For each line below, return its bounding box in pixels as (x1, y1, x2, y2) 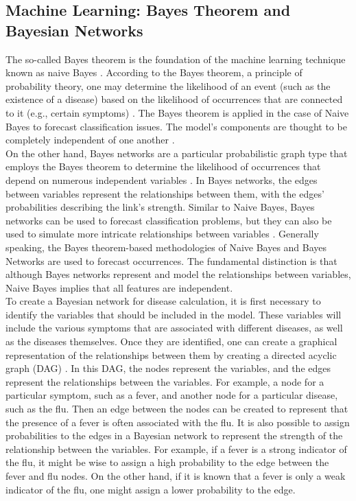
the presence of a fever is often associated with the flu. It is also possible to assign (5, 415, 350, 429)
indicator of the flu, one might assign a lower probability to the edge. (5, 482, 296, 496)
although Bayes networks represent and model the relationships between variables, (5, 267, 351, 281)
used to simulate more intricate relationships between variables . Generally (5, 226, 319, 241)
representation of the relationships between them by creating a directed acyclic (5, 347, 337, 362)
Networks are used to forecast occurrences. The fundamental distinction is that (5, 253, 337, 268)
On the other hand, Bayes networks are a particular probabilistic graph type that (5, 145, 348, 160)
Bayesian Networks (5, 19, 143, 40)
